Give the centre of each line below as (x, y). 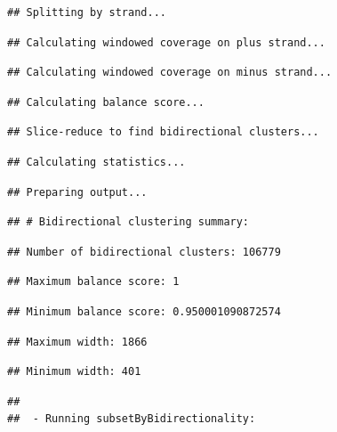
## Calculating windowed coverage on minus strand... (170, 73)
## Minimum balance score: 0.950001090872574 (144, 311)
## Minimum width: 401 (74, 372)
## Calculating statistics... (96, 162)
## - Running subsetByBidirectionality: (132, 419)
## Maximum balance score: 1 (93, 282)
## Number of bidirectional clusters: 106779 (144, 252)
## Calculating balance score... (106, 102)
